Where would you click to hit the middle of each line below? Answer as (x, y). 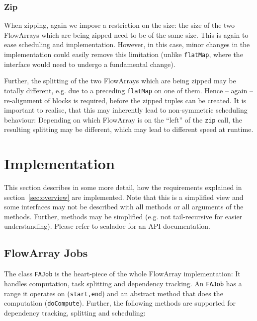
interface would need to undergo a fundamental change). (90, 64)
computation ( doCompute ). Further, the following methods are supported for (120, 303)
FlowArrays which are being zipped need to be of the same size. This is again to (126, 34)
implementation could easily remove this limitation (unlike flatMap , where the (124, 54)
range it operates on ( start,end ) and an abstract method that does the (114, 293)
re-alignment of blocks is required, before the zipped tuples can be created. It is (125, 100)
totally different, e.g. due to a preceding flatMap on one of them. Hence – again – (128, 90)
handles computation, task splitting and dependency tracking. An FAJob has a (123, 283)
